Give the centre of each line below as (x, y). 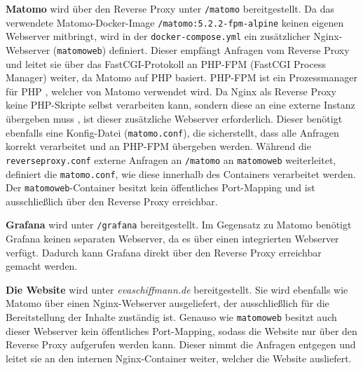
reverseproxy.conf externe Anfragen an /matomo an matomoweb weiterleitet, (171, 159)
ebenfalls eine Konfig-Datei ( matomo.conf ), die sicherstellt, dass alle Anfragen (172, 132)
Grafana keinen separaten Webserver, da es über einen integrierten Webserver (172, 239)
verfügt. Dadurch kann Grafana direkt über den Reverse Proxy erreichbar (164, 252)
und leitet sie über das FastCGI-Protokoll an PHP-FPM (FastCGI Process (166, 63)
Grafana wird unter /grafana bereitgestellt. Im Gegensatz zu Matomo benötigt (179, 225)
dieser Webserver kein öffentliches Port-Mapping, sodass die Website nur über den (181, 330)
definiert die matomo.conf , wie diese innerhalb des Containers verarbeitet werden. (181, 173)
